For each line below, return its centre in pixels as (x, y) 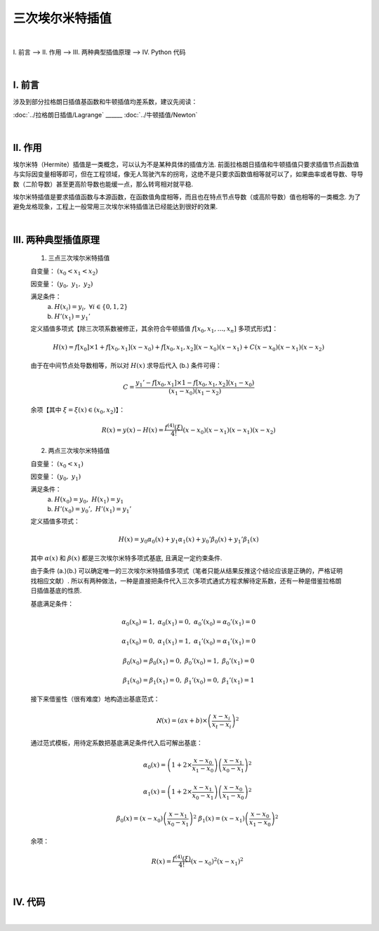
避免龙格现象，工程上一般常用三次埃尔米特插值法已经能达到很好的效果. (115, 206)
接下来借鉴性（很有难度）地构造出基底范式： (95, 699)
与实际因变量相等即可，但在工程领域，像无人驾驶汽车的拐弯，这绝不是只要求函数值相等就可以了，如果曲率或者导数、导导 (188, 174)
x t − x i (221, 725)
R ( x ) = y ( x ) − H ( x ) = (133, 430)
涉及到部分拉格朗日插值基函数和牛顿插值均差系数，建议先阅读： (105, 102)
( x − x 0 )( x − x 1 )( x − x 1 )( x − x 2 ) (230, 430)
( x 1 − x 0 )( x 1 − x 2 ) (195, 392)
